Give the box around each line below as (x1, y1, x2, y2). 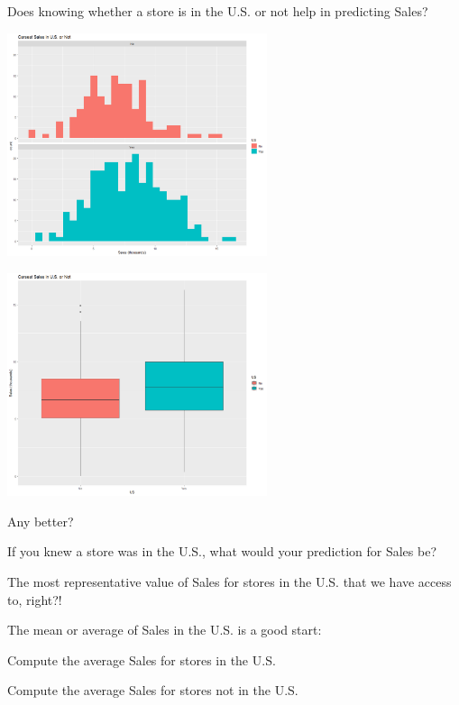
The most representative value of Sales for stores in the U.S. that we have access (7, 572, 452, 591)
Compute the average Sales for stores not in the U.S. (7, 681, 298, 700)
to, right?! (7, 590, 62, 609)
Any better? (7, 511, 74, 530)
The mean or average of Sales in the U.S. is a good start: (7, 620, 322, 639)
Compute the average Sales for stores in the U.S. (7, 650, 276, 669)
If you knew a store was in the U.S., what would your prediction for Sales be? (7, 542, 436, 561)
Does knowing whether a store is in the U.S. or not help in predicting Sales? (7, 2, 428, 20)
